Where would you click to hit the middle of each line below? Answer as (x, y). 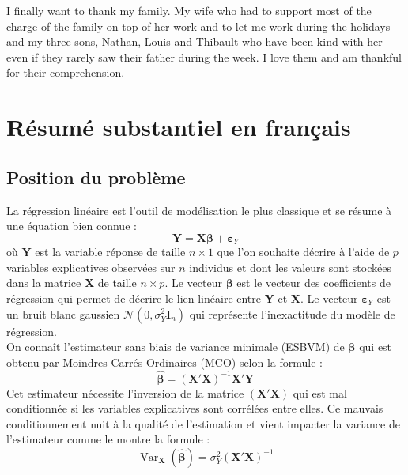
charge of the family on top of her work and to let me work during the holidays (198, 26)
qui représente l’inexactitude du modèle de (292, 313)
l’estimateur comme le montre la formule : (108, 439)
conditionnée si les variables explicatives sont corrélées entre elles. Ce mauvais (195, 408)
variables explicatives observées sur (91, 267)
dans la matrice (44, 283)
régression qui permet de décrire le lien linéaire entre (134, 298)
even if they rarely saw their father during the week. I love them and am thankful (204, 57)
